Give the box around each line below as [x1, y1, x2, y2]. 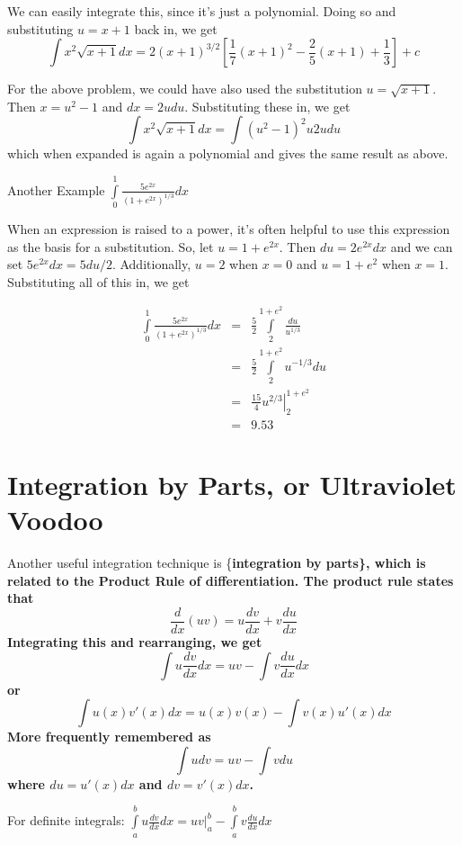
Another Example [7, 180, 105, 199]
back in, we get [134, 19, 218, 38]
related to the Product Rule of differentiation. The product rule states [7, 571, 454, 589]
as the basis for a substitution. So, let [7, 237, 214, 256]
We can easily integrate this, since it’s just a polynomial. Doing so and [7, 2, 396, 20]
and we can [390, 237, 453, 256]
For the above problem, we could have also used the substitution [7, 79, 362, 98]
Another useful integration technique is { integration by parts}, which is [7, 553, 426, 572]
